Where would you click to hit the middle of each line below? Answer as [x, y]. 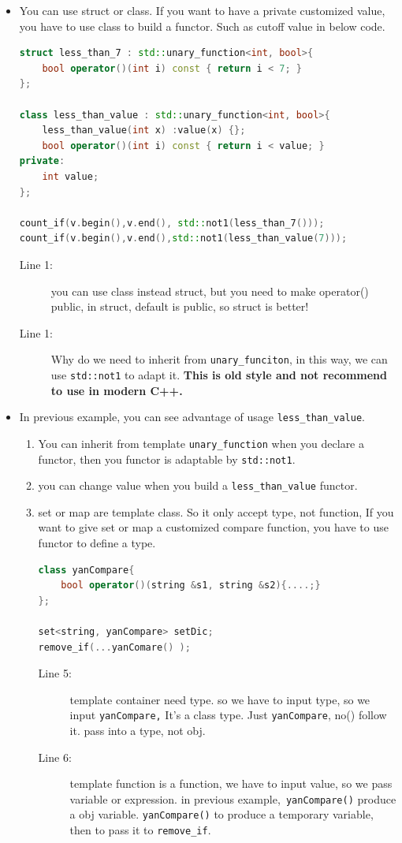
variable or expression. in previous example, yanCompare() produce [233, 798]
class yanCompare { [86, 570]
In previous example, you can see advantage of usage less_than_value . [192, 417]
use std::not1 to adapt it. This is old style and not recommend [219, 374]
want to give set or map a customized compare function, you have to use [213, 527]
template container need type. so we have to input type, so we [220, 699]
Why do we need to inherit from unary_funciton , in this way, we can [219, 359]
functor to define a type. [97, 543]
